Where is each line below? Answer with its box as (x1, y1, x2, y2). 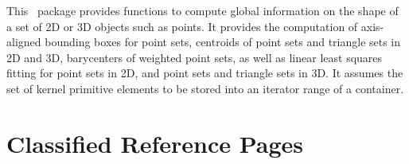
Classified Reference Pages (6, 127, 304, 159)
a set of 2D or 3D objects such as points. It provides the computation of (6, 18, 358, 34)
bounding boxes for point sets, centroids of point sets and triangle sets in (45, 33, 401, 50)
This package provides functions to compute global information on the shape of (6, 2, 399, 18)
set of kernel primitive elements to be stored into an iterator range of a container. (6, 80, 404, 96)
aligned (6, 33, 41, 50)
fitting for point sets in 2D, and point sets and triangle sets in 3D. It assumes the (6, 64, 403, 81)
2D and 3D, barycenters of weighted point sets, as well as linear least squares (6, 49, 383, 65)
